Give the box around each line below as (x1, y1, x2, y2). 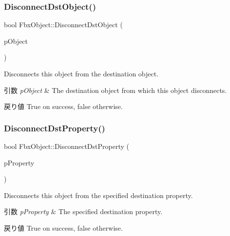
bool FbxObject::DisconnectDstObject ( (4, 19, 123, 30)
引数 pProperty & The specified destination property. (4, 206, 163, 217)
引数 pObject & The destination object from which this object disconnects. (4, 85, 227, 95)
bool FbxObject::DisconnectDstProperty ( (4, 141, 129, 151)
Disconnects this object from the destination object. (4, 69, 159, 78)
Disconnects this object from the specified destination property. (4, 190, 193, 200)
